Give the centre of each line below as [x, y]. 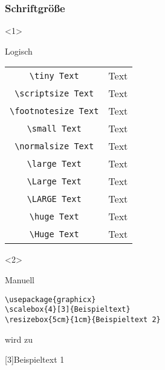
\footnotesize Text [54, 111]
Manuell [20, 280]
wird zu [19, 339]
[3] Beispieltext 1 [35, 359]
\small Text [54, 128]
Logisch [19, 51]
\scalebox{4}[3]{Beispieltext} [68, 310]
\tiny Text [54, 76]
